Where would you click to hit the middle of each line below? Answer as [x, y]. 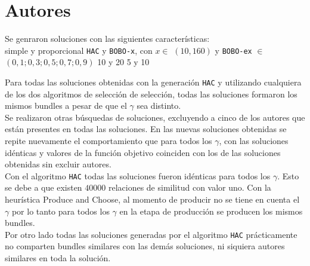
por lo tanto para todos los [61, 211]
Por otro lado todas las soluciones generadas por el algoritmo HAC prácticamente [151, 234]
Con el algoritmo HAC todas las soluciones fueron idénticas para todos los [138, 175]
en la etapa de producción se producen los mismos [211, 211]
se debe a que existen [44, 187]
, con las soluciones [254, 140]
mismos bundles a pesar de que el [66, 106]
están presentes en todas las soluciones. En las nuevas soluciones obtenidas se [146, 129]
